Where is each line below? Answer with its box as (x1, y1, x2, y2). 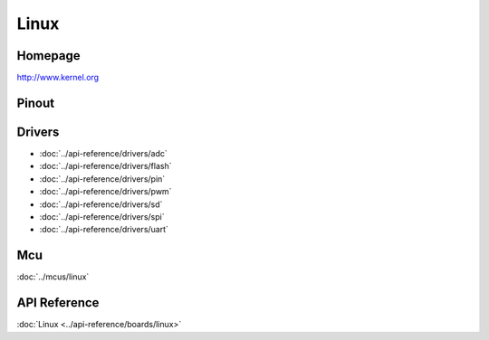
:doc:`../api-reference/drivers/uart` (39, 224, 169, 235)
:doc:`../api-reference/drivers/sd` (39, 199, 163, 210)
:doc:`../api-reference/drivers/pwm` (39, 186, 172, 197)
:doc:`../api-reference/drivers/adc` (39, 147, 168, 158)
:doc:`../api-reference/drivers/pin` (39, 173, 166, 184)
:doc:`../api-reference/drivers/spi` (39, 211, 165, 222)
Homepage (16, 48, 81, 63)
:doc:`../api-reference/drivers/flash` (39, 161, 172, 172)
